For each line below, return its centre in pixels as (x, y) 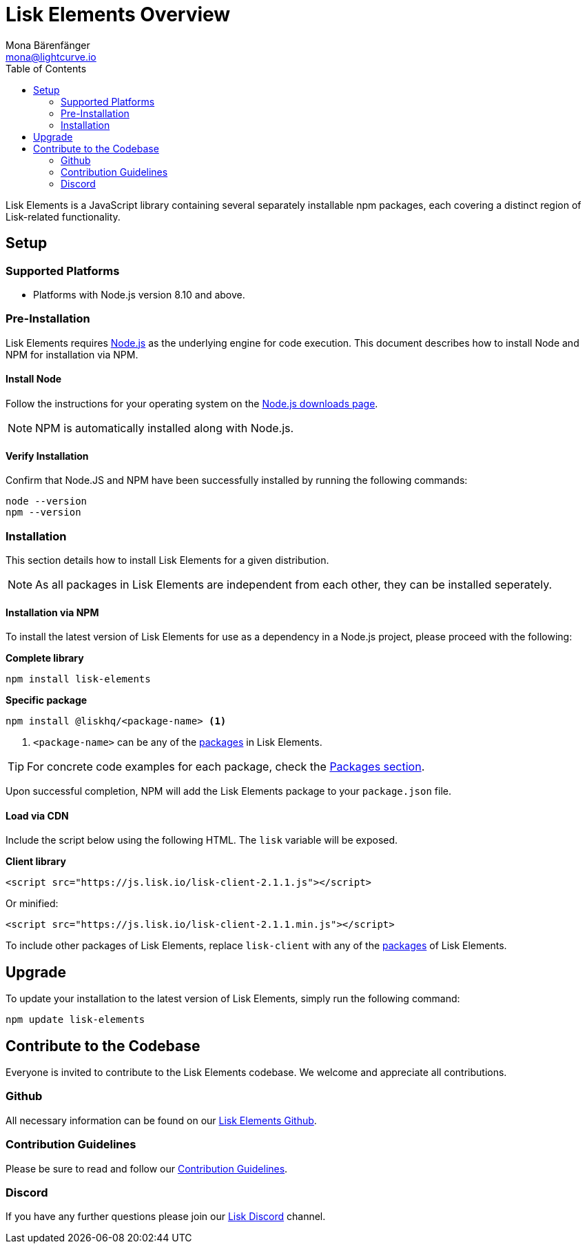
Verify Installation (47, 456)
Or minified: (32, 904)
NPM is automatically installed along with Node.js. (165, 428)
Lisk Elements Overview (118, 14)
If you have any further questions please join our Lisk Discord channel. (166, 1217)
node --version (47, 501)
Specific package (47, 700)
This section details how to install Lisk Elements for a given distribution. (167, 560)
